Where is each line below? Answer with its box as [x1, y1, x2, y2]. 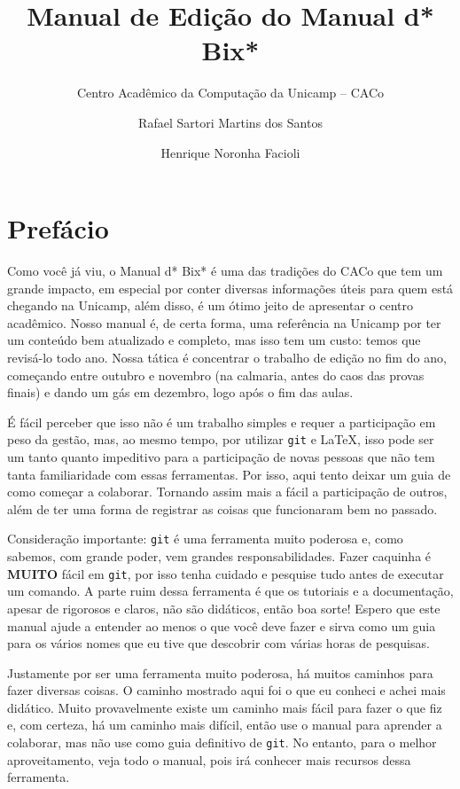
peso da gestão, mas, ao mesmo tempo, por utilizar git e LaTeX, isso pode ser [7, 430, 434, 449]
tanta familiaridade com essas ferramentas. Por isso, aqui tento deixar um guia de [7, 465, 451, 483]
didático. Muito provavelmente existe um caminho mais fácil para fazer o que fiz [7, 698, 442, 716]
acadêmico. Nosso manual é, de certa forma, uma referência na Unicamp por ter [7, 313, 441, 332]
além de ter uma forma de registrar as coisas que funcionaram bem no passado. [7, 499, 438, 518]
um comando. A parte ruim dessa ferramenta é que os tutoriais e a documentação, [7, 582, 454, 600]
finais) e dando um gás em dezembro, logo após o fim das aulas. [7, 383, 354, 402]
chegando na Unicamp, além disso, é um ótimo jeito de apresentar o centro [7, 296, 414, 315]
